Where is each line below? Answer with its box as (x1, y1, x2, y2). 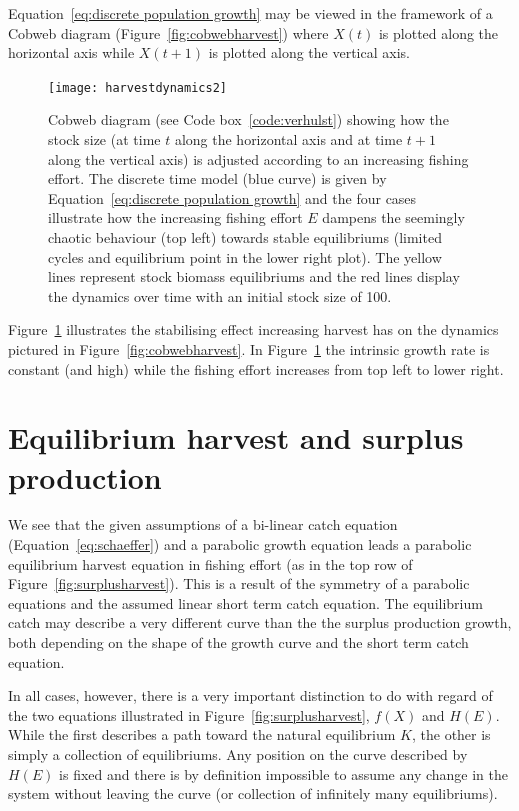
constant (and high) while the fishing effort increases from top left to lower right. (8, 358, 504, 379)
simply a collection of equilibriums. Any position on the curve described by (8, 744, 468, 764)
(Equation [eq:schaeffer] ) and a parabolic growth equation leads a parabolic (8, 534, 472, 555)
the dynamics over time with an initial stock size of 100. (48, 285, 392, 306)
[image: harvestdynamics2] (48, 80, 227, 95)
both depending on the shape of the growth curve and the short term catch (8, 632, 469, 653)
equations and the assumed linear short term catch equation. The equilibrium (8, 592, 483, 613)
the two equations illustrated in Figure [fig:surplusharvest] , (8, 704, 370, 725)
